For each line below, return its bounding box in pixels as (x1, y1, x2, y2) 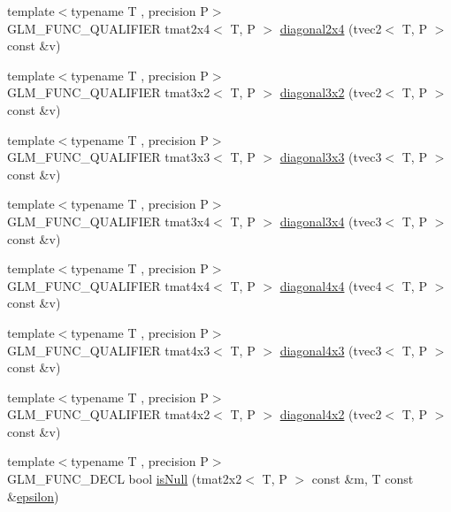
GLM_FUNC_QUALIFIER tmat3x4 (7, 211, 210, 230)
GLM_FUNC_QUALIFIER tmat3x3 (7, 148, 210, 166)
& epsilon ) (7, 486, 59, 505)
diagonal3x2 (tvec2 (279, 83, 382, 102)
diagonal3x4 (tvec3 (279, 211, 382, 230)
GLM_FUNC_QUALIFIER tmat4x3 (7, 340, 210, 359)
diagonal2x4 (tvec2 (279, 19, 382, 37)
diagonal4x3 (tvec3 (279, 340, 382, 359)
